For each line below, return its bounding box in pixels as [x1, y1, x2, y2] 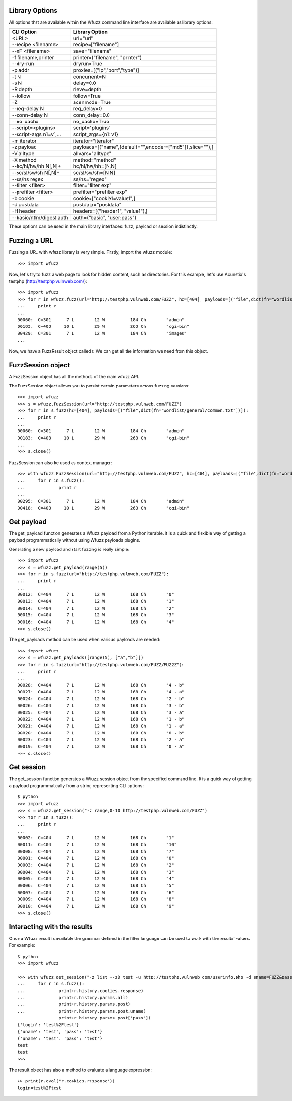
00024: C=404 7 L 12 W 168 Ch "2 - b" [18, 696, 184, 701]
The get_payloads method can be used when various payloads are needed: [9, 637, 161, 643]
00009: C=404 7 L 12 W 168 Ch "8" [18, 897, 175, 902]
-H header [12, 207, 36, 214]
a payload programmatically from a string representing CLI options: [9, 782, 144, 788]
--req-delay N [12, 105, 44, 112]
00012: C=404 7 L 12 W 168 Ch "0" [18, 592, 175, 597]
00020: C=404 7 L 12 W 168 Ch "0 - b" [18, 730, 184, 735]
